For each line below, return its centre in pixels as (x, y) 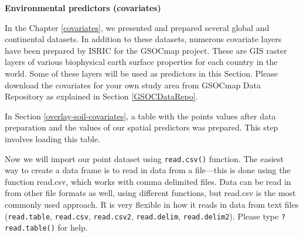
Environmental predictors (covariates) (83, 8)
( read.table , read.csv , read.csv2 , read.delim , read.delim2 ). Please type (142, 216)
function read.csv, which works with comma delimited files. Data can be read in (148, 181)
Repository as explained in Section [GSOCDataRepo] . (101, 96)
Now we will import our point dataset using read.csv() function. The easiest (144, 158)
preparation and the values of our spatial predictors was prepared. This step (142, 127)
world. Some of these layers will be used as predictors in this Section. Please (141, 73)
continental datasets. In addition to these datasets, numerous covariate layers (143, 39)
